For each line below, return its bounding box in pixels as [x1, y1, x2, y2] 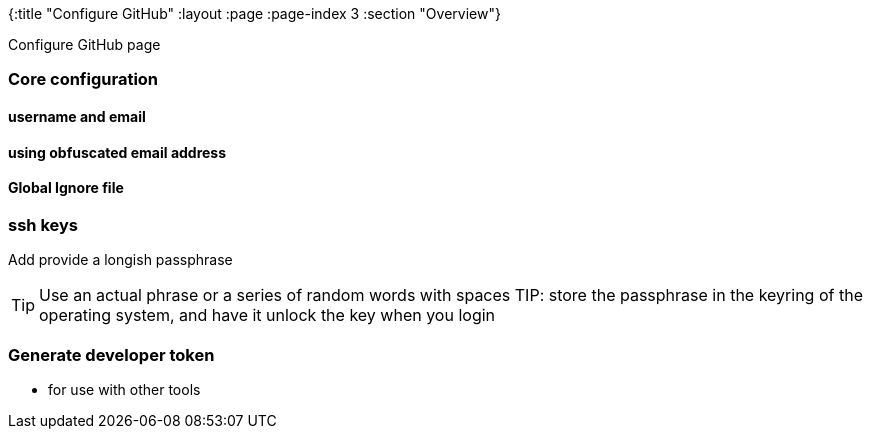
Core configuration [8, 69, 159, 90]
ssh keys [8, 214, 78, 235]
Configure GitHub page [8, 36, 161, 53]
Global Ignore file [8, 179, 124, 197]
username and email [8, 107, 146, 125]
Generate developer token [8, 344, 215, 365]
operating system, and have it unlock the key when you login [39, 305, 496, 326]
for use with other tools [48, 380, 201, 398]
